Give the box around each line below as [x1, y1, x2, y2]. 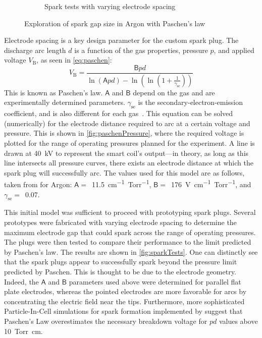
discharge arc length [4, 44, 66, 55]
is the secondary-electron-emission [138, 97, 243, 107]
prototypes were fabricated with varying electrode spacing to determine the [4, 217, 237, 228]
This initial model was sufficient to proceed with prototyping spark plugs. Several [4, 207, 256, 217]
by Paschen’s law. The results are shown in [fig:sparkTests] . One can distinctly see [4, 246, 258, 257]
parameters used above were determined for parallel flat [69, 276, 241, 287]
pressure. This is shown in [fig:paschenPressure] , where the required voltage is [4, 128, 244, 138]
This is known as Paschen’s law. [4, 87, 103, 97]
